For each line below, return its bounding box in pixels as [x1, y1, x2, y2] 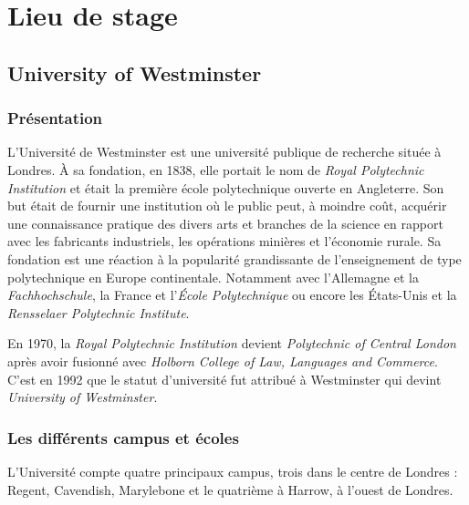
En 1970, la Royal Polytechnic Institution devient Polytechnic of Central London [7, 334, 456, 353]
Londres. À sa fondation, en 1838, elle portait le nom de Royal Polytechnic [7, 160, 424, 179]
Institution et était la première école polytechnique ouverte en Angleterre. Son [7, 178, 444, 197]
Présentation [7, 107, 103, 129]
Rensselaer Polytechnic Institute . [7, 303, 190, 322]
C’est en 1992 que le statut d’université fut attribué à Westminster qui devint [7, 369, 442, 388]
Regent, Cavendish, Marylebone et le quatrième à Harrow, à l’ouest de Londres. [7, 479, 453, 499]
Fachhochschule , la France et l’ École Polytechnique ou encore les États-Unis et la [7, 285, 457, 304]
